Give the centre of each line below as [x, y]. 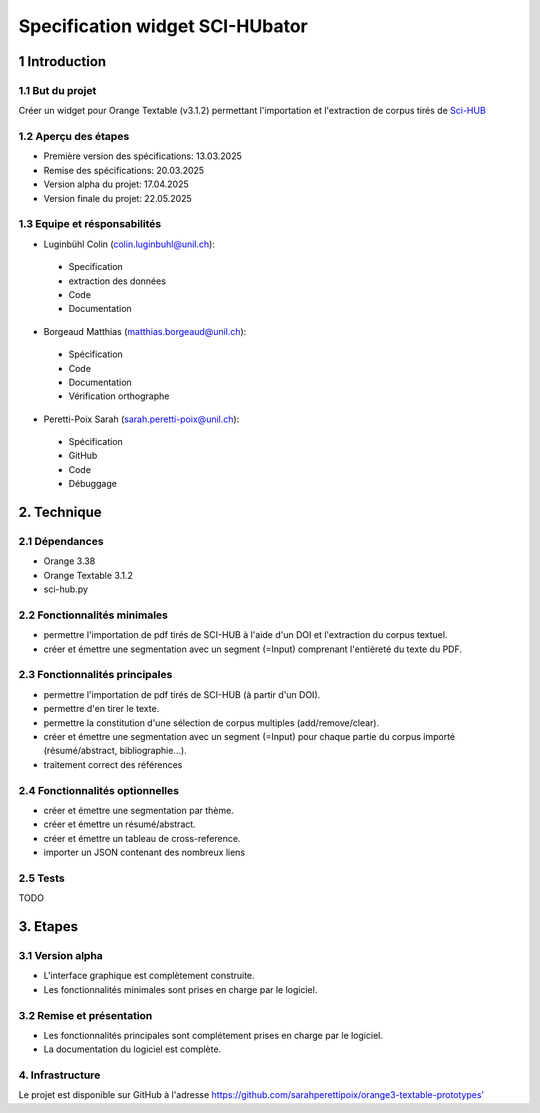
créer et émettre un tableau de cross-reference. [142, 838]
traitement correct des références [113, 764]
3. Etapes [48, 926]
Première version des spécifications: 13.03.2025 [142, 156]
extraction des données [117, 281]
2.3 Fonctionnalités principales [95, 675]
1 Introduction [62, 61]
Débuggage [92, 484]
